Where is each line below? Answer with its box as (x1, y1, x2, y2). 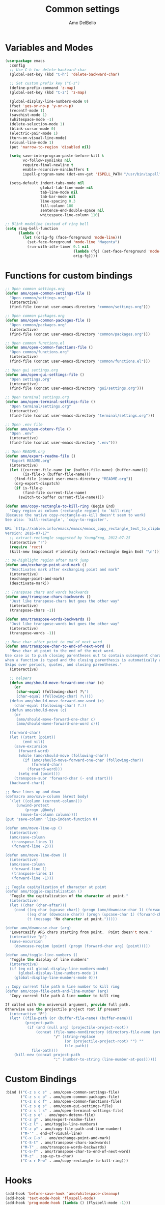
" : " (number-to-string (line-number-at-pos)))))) (53, 1057, 157, 1062)
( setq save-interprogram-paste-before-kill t (9, 153, 105, 158)
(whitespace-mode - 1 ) (9, 117, 54, 122)
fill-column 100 (40, 203, 74, 208)
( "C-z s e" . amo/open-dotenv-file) (20, 1113, 96, 1118)
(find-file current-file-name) (23, 490, 87, 495)
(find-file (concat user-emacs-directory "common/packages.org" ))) (9, 332, 151, 337)
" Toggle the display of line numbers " (9, 957, 89, 962)
